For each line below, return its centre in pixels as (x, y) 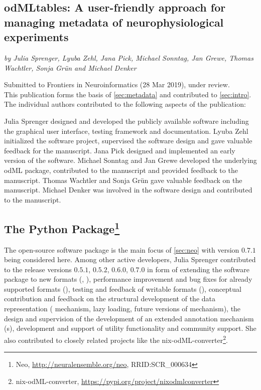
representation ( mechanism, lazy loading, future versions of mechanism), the (122, 309)
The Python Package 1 (62, 227)
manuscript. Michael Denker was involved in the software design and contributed (128, 190)
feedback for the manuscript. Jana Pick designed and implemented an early (120, 150)
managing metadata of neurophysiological (114, 22)
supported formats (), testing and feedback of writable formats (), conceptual (123, 288)
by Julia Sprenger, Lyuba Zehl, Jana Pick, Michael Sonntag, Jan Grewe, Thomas (129, 57)
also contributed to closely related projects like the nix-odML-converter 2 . (116, 339)
